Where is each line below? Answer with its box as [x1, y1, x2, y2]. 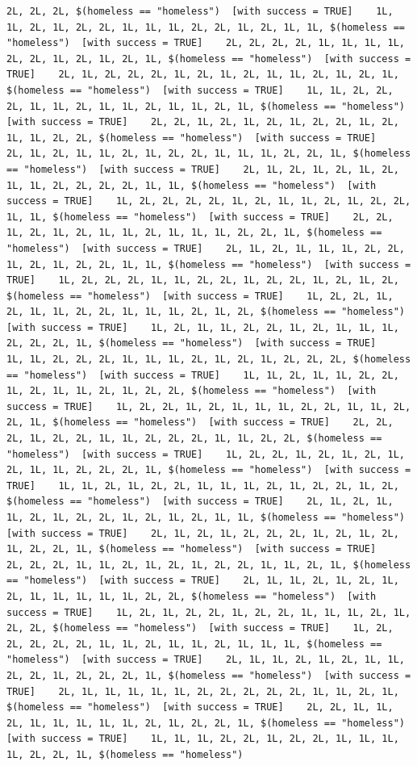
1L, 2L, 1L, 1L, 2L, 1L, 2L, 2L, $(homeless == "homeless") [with [6, 385, 377, 397]
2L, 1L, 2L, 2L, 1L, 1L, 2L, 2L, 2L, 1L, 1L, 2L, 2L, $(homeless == [6, 433, 382, 445]
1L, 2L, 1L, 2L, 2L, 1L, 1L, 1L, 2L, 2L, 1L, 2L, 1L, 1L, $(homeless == [6, 21, 405, 33]
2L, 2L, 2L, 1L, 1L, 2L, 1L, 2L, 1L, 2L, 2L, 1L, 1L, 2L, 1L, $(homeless [6, 559, 411, 571]
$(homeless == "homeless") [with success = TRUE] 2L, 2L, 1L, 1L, [6, 701, 394, 714]
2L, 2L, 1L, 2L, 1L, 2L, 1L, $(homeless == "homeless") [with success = [6, 52, 411, 65]
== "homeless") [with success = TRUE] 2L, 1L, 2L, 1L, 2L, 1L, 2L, [6, 163, 399, 175]
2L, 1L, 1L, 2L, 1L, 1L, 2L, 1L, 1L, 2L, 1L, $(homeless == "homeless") [6, 100, 405, 112]
